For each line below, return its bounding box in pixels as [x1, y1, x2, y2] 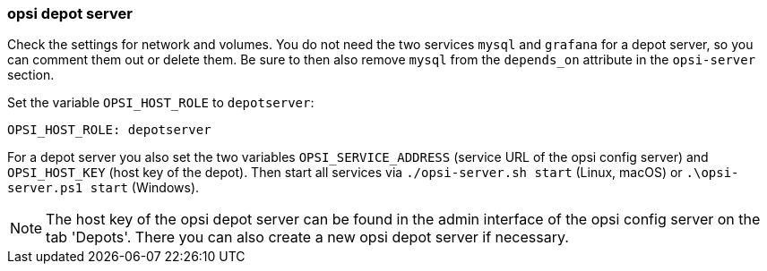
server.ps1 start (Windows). [7, 180, 200, 196]
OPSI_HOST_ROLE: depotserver [7, 123, 211, 138]
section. [7, 67, 55, 83]
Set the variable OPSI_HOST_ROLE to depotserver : [7, 95, 315, 111]
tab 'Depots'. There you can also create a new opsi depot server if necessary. [46, 228, 569, 247]
